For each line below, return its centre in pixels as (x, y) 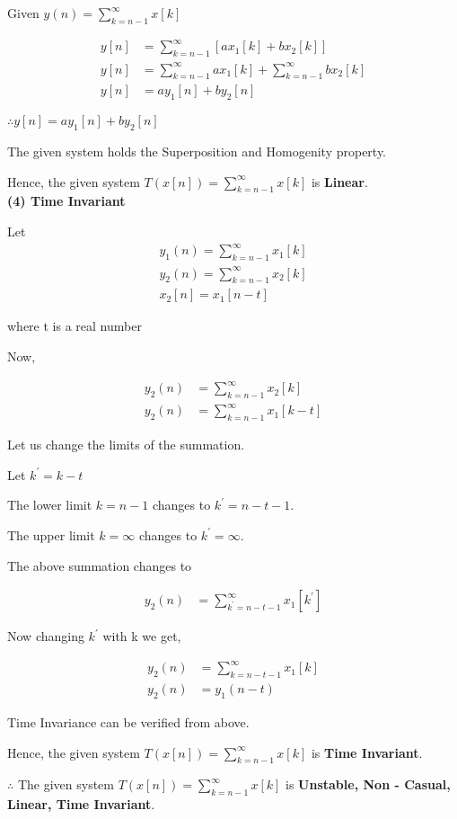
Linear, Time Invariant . (81, 804)
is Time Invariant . (367, 752)
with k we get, (142, 636)
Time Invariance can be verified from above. (128, 721)
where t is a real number (75, 326)
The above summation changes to (100, 565)
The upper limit (51, 534)
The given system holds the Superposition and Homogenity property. (197, 151)
